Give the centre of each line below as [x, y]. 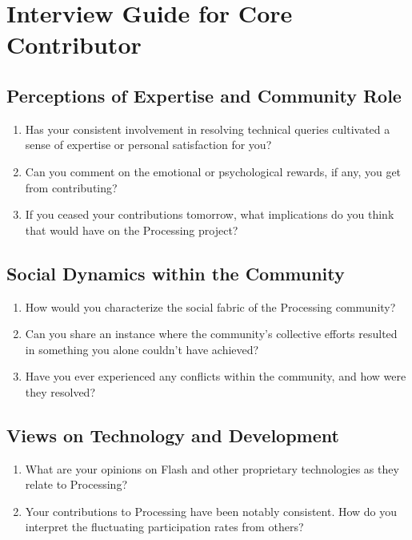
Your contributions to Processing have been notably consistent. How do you [211, 511]
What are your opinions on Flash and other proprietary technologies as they [212, 468]
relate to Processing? [76, 484]
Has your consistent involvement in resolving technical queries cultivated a [208, 129]
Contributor [74, 44]
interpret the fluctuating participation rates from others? [164, 527]
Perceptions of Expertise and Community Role [204, 95]
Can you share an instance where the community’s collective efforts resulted [211, 334]
